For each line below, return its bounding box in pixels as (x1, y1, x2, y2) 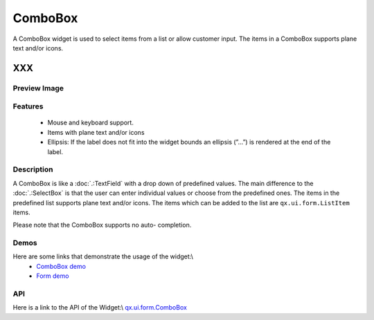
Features (12, 102, 44, 111)
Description (12, 164, 53, 174)
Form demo (36, 272, 69, 280)
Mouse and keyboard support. (47, 118, 134, 127)
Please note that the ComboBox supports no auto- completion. (12, 221, 192, 229)
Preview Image (12, 83, 64, 93)
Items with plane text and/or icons (47, 128, 145, 136)
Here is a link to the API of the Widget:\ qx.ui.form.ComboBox (12, 303, 187, 312)
